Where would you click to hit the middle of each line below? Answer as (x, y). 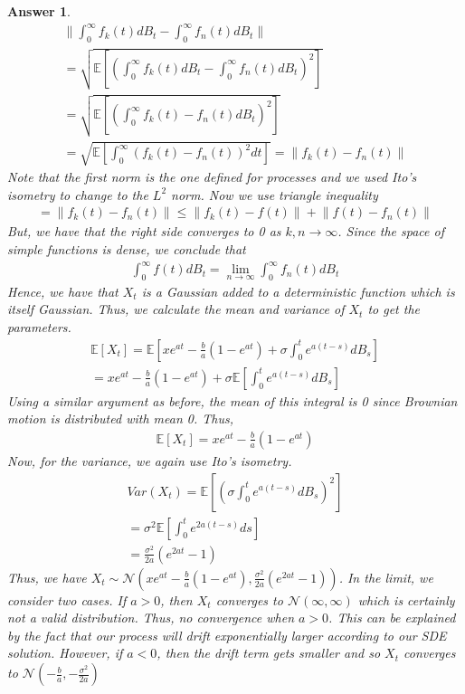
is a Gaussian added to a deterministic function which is (298, 291)
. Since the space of (391, 231)
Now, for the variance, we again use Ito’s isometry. (150, 460)
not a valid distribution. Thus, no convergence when (151, 618)
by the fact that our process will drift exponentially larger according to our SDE (227, 635)
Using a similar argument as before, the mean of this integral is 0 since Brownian (232, 400)
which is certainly (406, 599)
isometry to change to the (78, 194)
